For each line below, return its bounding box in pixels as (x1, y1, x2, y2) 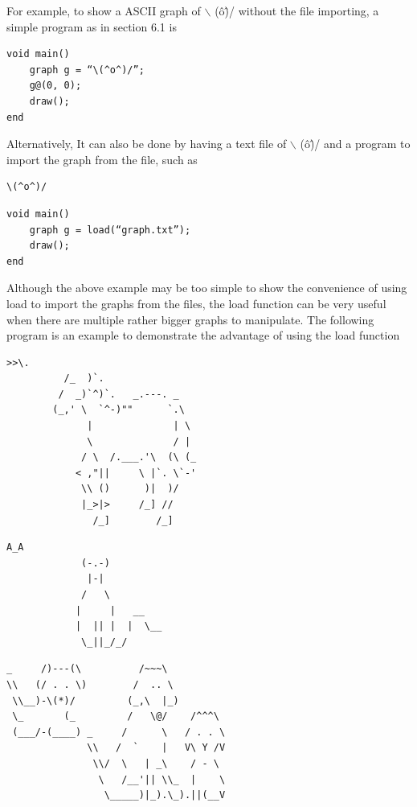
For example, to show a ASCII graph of (6, 2, 201, 19)
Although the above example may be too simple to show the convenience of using (6, 279, 407, 296)
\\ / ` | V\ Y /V (87, 742, 226, 754)
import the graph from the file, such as (6, 150, 198, 167)
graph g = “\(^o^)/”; (29, 64, 145, 76)
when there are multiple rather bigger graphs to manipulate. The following (6, 311, 374, 327)
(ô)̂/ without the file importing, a (215, 2, 379, 19)
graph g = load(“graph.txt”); (29, 224, 191, 236)
